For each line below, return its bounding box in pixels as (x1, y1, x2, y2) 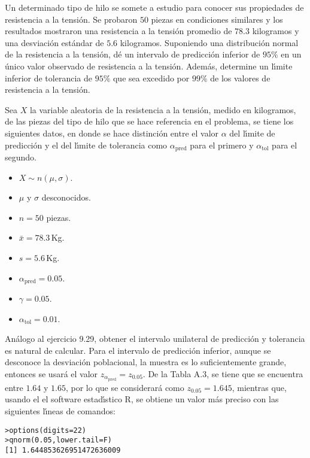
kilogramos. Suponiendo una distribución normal (120, 36, 299, 48)
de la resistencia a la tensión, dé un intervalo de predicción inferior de (5, 48, 260, 60)
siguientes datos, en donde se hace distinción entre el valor (5, 126, 219, 139)
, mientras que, (232, 381, 287, 393)
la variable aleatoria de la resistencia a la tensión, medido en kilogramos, (29, 103, 296, 116)
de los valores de (210, 71, 271, 84)
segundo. (5, 150, 37, 163)
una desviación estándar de (5, 36, 104, 48)
